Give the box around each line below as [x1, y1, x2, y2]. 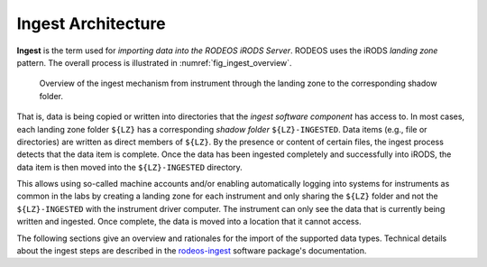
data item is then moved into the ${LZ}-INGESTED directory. [16, 161, 243, 172]
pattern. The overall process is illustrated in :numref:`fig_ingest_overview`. [16, 57, 292, 68]
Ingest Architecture [16, 14, 166, 33]
